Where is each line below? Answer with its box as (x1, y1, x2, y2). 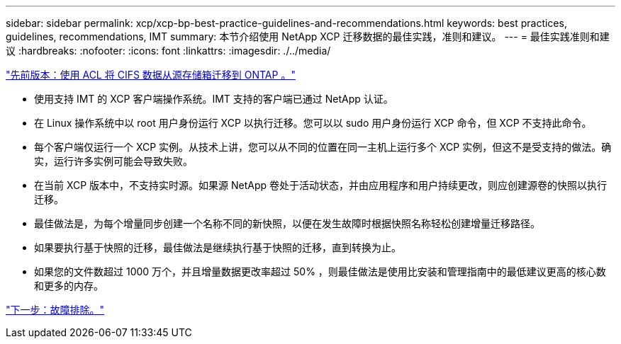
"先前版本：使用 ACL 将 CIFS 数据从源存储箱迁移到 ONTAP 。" (6, 69, 296, 81)
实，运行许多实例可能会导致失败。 (34, 155, 193, 167)
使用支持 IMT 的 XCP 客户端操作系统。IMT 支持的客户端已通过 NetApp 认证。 (34, 93, 393, 105)
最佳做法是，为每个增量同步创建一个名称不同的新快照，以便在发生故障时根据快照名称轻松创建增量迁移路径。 (34, 217, 540, 229)
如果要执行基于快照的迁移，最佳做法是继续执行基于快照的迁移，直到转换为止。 (34, 241, 401, 253)
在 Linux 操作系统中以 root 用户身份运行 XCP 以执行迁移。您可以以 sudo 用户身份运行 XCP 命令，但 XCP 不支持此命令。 (34, 117, 592, 129)
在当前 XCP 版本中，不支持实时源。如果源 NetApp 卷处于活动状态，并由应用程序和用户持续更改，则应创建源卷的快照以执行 (34, 179, 608, 191)
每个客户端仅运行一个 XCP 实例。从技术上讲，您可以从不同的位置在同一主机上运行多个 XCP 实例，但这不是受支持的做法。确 (34, 141, 612, 153)
